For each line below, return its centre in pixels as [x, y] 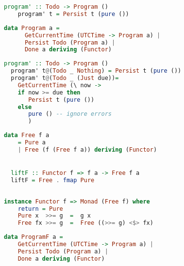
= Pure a [32, 142]
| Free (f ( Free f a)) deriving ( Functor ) [87, 149]
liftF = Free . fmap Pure [53, 180]
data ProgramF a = [33, 237]
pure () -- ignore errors [70, 114]
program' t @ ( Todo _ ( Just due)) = [65, 78]
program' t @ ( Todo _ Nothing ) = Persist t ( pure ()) [96, 71]
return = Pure [40, 209]
